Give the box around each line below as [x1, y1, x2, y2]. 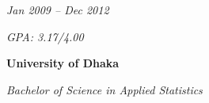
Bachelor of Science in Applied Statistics [6, 81, 203, 97]
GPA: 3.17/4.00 [6, 28, 84, 44]
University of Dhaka [6, 55, 120, 71]
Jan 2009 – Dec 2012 [6, 2, 109, 17]
